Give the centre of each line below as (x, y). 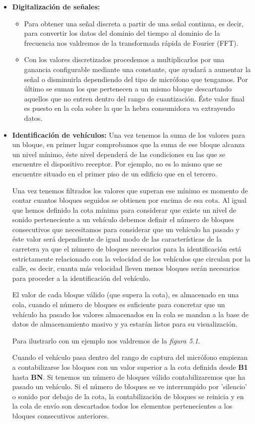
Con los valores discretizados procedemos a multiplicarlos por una (124, 59)
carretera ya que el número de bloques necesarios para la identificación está (127, 249)
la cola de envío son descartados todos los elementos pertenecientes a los (122, 406)
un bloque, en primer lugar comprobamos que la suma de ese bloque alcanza (128, 144)
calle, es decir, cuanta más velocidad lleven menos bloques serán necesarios (126, 268)
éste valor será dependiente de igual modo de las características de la (117, 239)
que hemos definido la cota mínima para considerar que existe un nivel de (124, 210)
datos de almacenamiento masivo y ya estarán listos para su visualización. (125, 324)
